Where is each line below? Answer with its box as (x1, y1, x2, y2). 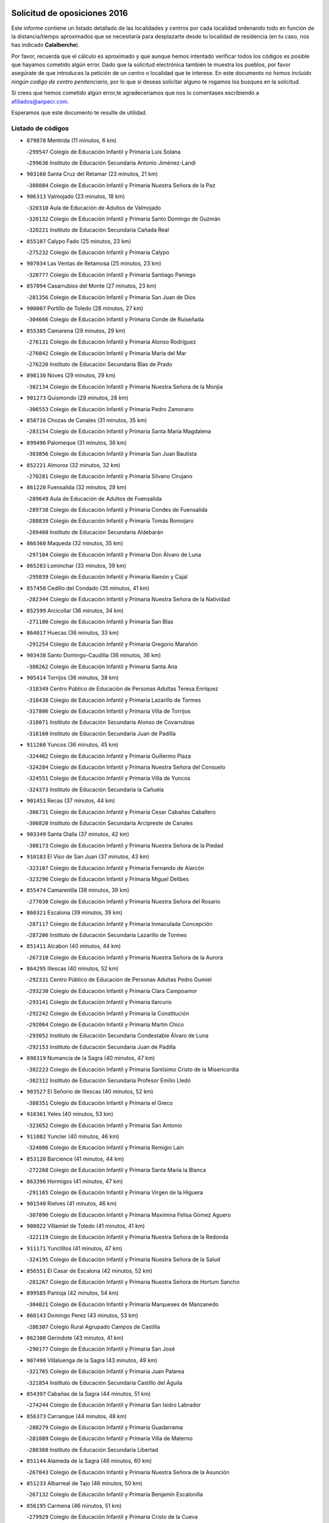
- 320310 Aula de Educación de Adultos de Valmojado (26, 204, 161, 211)
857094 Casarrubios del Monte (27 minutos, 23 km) (26, 282, 157, 289)
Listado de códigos (11, 124, 69, 132)
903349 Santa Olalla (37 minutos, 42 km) (26, 830, 130, 838)
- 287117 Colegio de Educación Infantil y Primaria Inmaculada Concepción (26, 920, 213, 927)
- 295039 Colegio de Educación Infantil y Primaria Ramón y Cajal (26, 573, 188, 581)
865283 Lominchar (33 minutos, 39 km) (26, 562, 127, 570)
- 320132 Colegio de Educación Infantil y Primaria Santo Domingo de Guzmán (26, 215, 221, 222)
